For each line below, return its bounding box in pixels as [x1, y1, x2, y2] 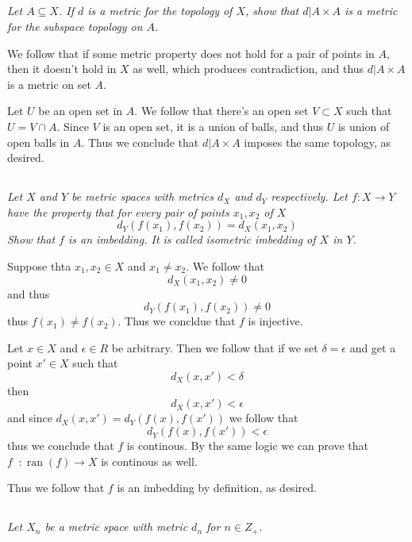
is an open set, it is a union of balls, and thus [102, 117, 324, 134]
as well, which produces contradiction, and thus [133, 60, 364, 77]
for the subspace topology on [7, 17, 143, 34]
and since [7, 409, 52, 426]
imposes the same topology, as [244, 133, 391, 150]
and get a [349, 339, 396, 356]
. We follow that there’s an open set [134, 102, 309, 119]
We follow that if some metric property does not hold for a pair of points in [7, 44, 375, 61]
